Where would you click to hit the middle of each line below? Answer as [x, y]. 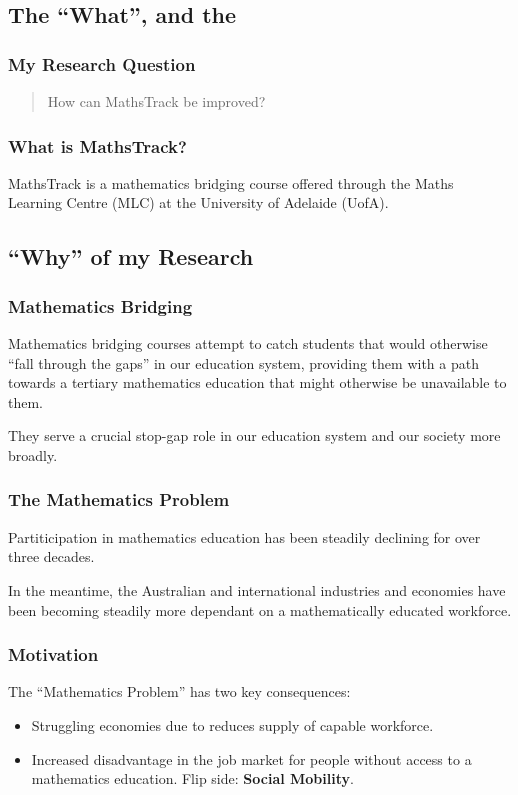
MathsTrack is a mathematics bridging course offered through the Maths [231, 182]
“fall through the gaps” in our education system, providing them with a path [243, 362]
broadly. [33, 454]
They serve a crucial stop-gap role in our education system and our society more [254, 435]
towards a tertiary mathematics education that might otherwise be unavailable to [257, 382]
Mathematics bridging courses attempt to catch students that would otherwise [248, 343]
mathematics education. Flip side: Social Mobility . [192, 778]
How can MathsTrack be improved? [156, 101]
